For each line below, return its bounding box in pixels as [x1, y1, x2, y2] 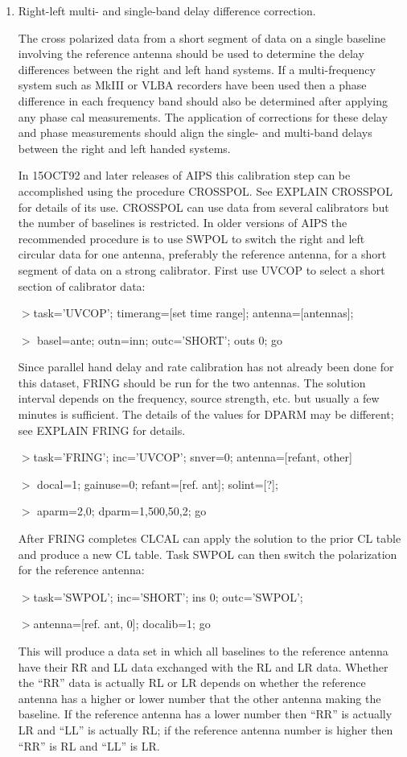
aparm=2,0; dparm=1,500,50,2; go [37, 503, 207, 519]
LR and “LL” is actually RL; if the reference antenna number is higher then [18, 721, 393, 738]
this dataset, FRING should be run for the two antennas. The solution [18, 374, 366, 391]
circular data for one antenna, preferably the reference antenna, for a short [18, 246, 387, 263]
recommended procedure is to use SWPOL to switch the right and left [18, 230, 365, 246]
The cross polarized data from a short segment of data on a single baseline [18, 29, 386, 46]
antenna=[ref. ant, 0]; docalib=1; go [33, 615, 211, 632]
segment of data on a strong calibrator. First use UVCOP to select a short [18, 261, 385, 278]
